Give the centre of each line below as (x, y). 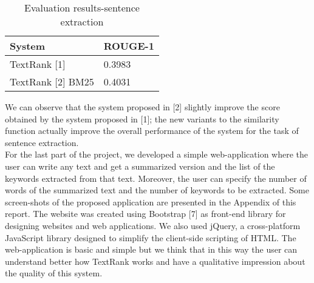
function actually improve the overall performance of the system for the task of (152, 131)
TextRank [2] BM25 (52, 82)
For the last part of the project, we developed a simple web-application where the (157, 154)
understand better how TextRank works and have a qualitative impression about (155, 261)
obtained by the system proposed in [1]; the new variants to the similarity (142, 118)
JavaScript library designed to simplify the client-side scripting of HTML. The (151, 237)
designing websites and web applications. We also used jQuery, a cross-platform (153, 225)
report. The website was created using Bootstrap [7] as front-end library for (145, 214)
